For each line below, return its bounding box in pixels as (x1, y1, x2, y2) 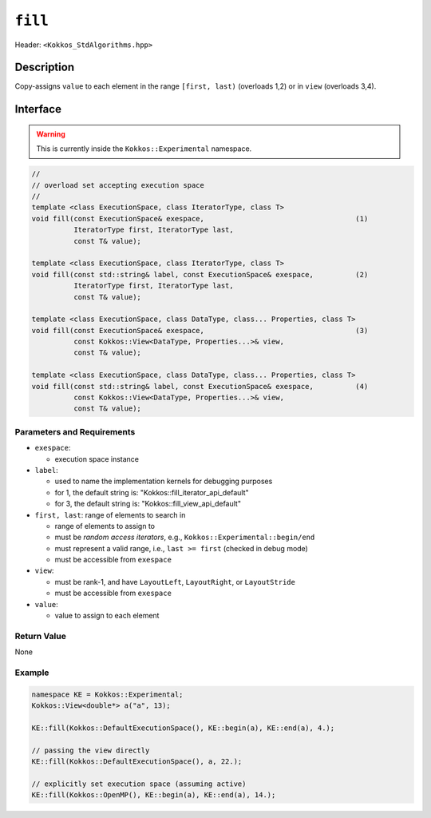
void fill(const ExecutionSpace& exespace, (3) (31, 326, 369, 335)
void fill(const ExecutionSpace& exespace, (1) (31, 214, 369, 223)
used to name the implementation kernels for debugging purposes (54, 476, 273, 486)
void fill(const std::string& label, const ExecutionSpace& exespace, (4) (31, 382, 369, 391)
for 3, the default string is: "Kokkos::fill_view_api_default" (54, 499, 241, 509)
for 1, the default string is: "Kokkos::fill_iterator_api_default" (54, 487, 249, 497)
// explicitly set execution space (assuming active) (31, 779, 247, 788)
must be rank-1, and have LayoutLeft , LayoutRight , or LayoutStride (54, 577, 295, 586)
